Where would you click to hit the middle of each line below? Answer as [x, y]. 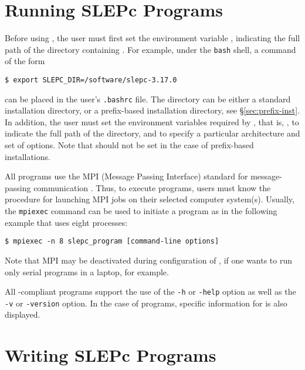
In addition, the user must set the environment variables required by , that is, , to [152, 121]
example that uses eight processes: [66, 222]
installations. [28, 156]
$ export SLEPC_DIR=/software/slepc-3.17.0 [91, 80]
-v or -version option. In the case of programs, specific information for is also [146, 303]
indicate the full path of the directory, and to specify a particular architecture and [152, 133]
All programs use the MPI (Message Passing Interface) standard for [126, 176]
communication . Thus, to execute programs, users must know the [152, 187]
